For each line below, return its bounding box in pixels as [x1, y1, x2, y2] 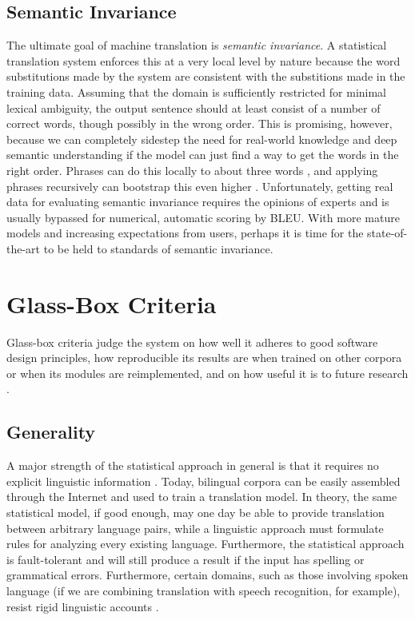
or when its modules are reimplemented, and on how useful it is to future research [6, 364, 409, 381]
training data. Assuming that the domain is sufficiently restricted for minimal [6, 83, 387, 100]
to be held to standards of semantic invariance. [43, 240, 273, 256]
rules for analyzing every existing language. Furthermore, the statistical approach [6, 535, 405, 552]
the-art [6, 240, 41, 256]
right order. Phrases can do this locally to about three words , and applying [6, 161, 378, 178]
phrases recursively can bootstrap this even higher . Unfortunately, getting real [6, 177, 393, 194]
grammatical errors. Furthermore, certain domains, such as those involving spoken [6, 566, 409, 583]
